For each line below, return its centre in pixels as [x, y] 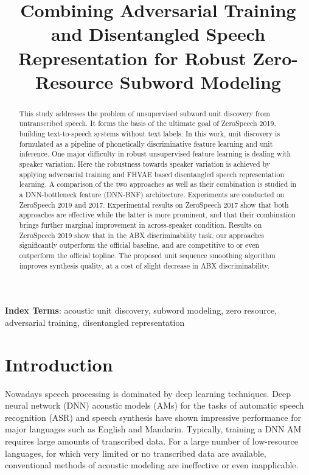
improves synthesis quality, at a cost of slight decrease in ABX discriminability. [144, 265]
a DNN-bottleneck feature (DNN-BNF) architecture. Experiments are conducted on [152, 194]
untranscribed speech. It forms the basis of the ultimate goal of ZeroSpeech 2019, [148, 123]
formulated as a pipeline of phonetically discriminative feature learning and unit [146, 143]
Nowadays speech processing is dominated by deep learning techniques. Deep [148, 393]
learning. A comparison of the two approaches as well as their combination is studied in [158, 184]
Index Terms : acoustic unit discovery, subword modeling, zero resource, [141, 310]
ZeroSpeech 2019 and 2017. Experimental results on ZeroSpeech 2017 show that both [154, 204]
